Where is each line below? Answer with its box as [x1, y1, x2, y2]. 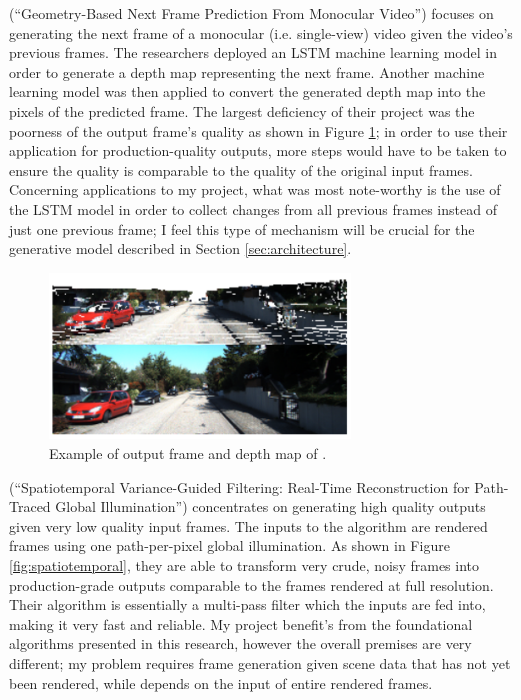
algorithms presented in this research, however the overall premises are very [9, 633, 472, 654]
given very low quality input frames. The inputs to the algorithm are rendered [9, 515, 488, 536]
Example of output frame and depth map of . [49, 442, 327, 463]
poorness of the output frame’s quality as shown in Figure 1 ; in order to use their [9, 120, 508, 141]
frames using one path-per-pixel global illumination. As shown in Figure [9, 535, 450, 556]
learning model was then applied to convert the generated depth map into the [9, 81, 486, 102]
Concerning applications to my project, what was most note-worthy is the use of [9, 179, 501, 200]
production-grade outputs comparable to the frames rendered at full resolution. [9, 574, 494, 595]
